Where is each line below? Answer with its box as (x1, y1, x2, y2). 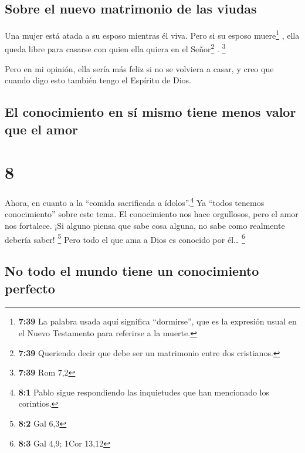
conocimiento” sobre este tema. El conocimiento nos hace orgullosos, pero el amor (5, 208, 299, 220)
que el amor (5, 120, 78, 138)
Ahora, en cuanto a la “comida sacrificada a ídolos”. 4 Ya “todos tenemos (5, 195, 265, 208)
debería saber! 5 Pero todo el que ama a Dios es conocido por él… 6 (5, 231, 245, 245)
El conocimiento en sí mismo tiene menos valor (5, 103, 296, 121)
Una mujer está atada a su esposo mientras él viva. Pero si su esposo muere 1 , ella (5, 28, 300, 41)
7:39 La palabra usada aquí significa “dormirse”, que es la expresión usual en (18, 315, 297, 327)
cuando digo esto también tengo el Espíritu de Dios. (5, 74, 191, 86)
